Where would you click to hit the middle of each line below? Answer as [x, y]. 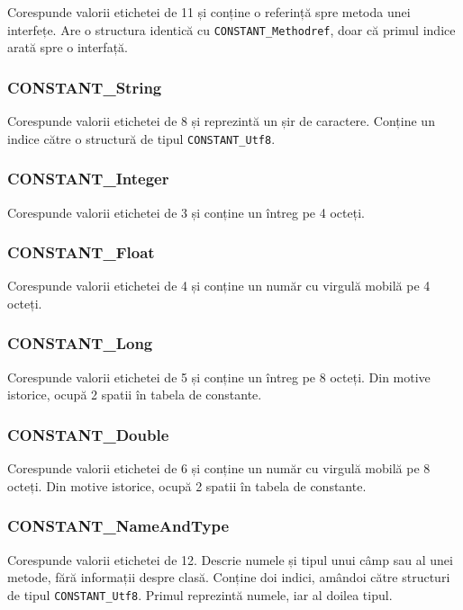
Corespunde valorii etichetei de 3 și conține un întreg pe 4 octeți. [186, 212]
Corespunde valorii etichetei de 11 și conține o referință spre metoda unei [209, 12]
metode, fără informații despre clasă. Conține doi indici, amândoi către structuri [229, 577]
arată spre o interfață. [68, 47]
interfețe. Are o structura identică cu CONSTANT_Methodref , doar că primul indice [231, 29]
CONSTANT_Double [88, 434]
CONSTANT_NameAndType [118, 526]
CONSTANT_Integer [88, 179]
